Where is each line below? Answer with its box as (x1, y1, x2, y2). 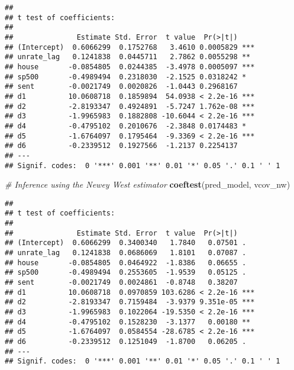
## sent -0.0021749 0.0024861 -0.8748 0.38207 (5, 278, 238, 287)
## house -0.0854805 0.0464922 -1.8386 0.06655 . (5, 258, 247, 267)
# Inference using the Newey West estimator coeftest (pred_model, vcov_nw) (5, 178, 290, 191)
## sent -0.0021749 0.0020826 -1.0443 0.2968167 (5, 82, 238, 91)
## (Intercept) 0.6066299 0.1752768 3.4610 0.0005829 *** (5, 43, 255, 52)
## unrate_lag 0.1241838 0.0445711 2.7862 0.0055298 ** (5, 53, 251, 62)
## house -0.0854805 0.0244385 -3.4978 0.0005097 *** (5, 62, 255, 71)
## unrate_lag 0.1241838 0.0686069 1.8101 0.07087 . (5, 249, 247, 258)
